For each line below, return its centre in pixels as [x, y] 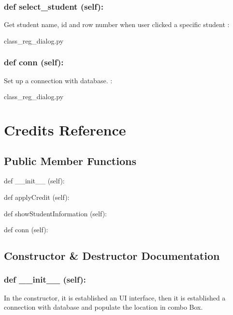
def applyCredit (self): [37, 197]
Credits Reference [65, 130]
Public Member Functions [70, 160]
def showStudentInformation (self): [55, 213]
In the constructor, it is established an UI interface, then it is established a [115, 297]
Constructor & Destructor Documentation [112, 256]
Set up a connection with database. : [58, 80]
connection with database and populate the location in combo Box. [103, 307]
